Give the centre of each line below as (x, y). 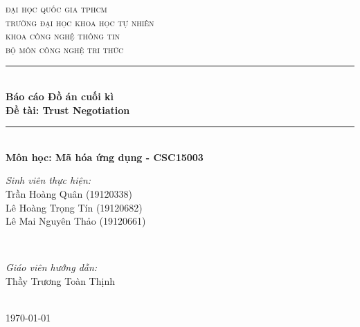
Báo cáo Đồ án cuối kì (60, 96)
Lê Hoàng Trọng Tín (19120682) (74, 207)
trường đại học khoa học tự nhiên (80, 22)
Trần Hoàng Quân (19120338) (69, 193)
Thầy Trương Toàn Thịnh (60, 280)
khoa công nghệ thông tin (63, 36)
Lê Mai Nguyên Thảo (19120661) (76, 221)
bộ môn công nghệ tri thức (65, 49)
